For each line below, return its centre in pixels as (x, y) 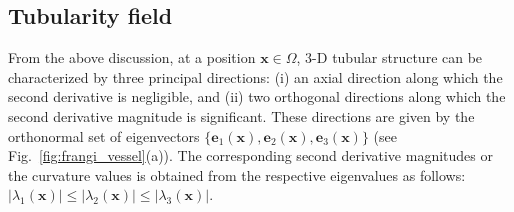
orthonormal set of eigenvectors (104, 135)
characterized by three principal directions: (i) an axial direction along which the (255, 76)
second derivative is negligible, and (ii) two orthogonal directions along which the (257, 96)
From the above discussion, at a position (132, 57)
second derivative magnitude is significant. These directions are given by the (241, 115)
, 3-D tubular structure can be (389, 57)
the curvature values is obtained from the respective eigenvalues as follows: (237, 174)
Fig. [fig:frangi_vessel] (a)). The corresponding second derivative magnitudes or (250, 155)
